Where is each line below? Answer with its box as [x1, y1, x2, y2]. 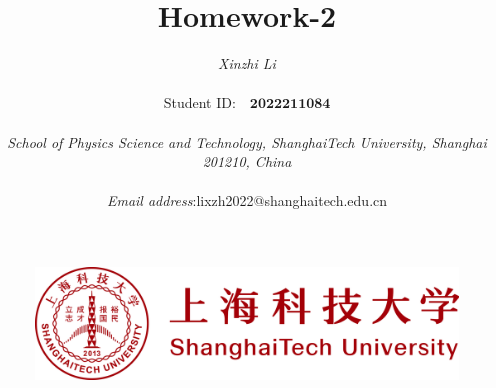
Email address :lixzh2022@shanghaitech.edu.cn [106, 190, 388, 211]
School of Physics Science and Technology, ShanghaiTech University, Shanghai [7, 131, 487, 152]
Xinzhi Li [218, 53, 276, 74]
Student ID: [163, 92, 236, 113]
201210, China [202, 151, 292, 172]
